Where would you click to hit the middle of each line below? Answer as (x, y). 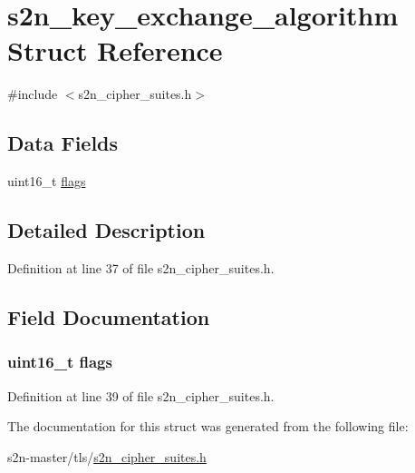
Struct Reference (115, 50)
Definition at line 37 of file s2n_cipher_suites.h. (141, 267)
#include (33, 94)
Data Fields (63, 143)
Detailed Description (106, 230)
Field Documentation (109, 316)
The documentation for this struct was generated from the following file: (208, 426)
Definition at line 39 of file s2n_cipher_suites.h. (141, 395)
